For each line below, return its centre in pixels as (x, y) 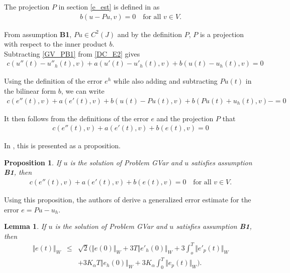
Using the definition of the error (53, 81)
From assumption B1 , (38, 34)
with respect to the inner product (56, 44)
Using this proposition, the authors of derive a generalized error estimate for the (128, 200)
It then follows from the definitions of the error (76, 118)
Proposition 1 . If (33, 162)
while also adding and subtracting (165, 81)
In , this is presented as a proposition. (62, 146)
